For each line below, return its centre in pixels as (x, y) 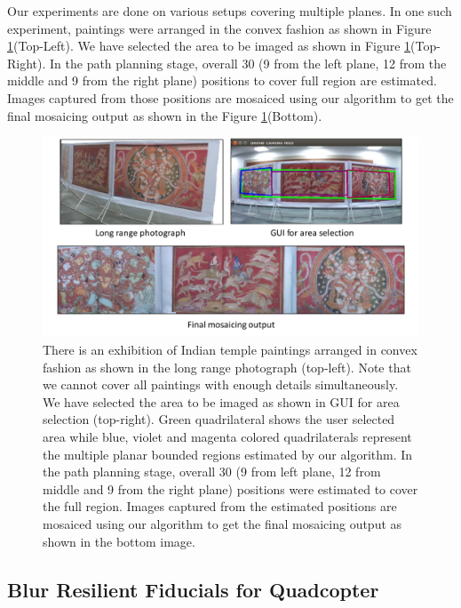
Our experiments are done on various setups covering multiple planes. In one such (230, 11)
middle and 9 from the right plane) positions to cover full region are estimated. (222, 80)
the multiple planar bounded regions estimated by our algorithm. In (228, 454)
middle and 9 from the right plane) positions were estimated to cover (230, 488)
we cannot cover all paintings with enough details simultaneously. (221, 384)
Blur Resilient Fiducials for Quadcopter (193, 589)
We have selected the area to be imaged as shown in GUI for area (221, 401)
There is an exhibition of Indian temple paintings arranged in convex (230, 349)
